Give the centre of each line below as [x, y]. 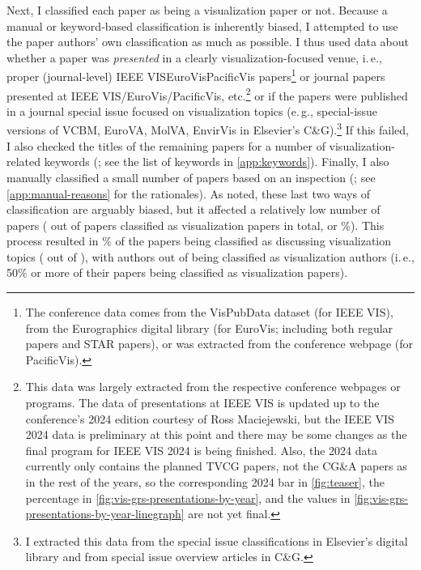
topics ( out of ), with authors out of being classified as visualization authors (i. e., [210, 256]
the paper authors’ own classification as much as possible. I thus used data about [208, 42]
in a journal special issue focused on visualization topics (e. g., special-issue [192, 111]
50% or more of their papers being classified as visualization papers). [177, 272]
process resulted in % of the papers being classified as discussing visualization [199, 241]
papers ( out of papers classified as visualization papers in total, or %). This [196, 225]
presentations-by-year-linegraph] [105, 514]
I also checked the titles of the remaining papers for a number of [166, 145]
